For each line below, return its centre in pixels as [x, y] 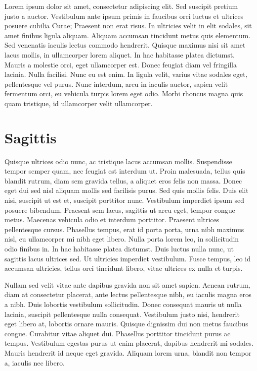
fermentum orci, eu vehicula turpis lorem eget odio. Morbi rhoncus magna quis [124, 93]
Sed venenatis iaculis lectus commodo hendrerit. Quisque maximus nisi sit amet [125, 45]
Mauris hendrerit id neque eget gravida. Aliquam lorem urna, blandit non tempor [128, 352]
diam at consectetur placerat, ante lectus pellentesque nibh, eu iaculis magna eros [128, 294]
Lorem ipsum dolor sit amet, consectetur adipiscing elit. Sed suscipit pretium [121, 6]
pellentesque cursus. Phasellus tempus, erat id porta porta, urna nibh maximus [124, 229]
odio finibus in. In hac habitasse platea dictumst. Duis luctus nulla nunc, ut [119, 248]
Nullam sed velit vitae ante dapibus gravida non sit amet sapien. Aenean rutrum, [128, 284]
